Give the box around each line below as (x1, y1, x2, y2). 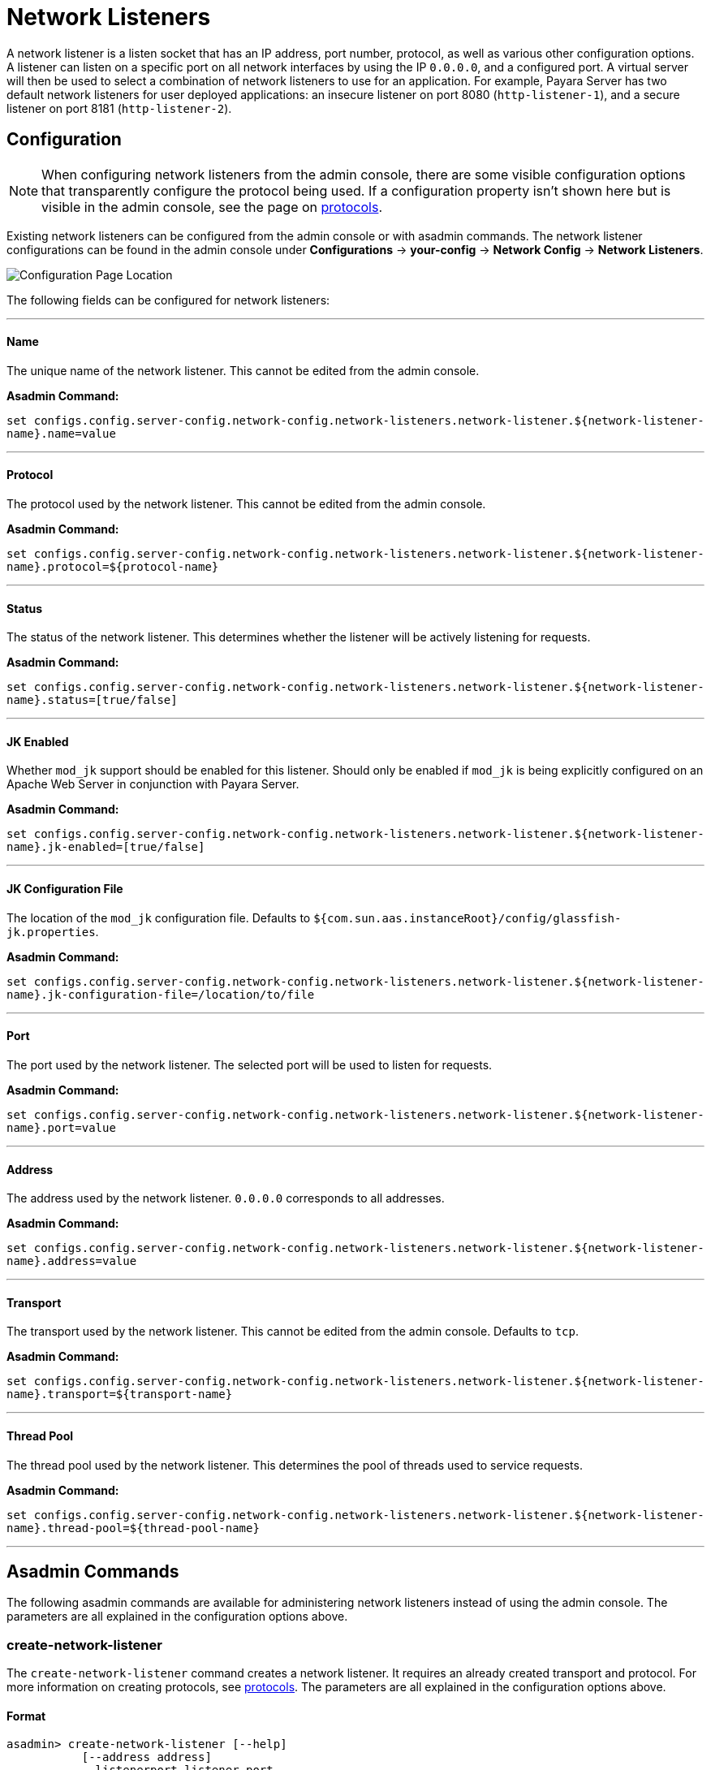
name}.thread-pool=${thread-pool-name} (6, 1521, 260, 1535)
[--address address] (81, 1751, 212, 1764)
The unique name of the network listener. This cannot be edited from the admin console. (6, 363, 480, 378)
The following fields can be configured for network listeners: (6, 292, 330, 307)
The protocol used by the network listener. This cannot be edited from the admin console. (6, 497, 486, 512)
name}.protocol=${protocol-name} (6, 560, 219, 574)
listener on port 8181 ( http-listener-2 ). (6, 101, 232, 115)
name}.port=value (6, 1120, 116, 1134)
